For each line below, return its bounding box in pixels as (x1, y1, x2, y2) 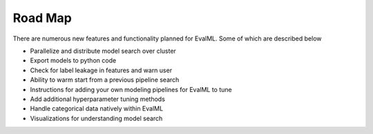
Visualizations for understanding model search (30, 114, 163, 122)
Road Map (12, 10, 73, 25)
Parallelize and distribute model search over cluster (30, 47, 176, 55)
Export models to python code (30, 56, 117, 65)
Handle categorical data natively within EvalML (30, 104, 164, 113)
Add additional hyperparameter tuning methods (30, 95, 166, 103)
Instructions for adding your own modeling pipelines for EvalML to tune (30, 85, 232, 93)
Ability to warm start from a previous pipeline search (30, 76, 180, 84)
